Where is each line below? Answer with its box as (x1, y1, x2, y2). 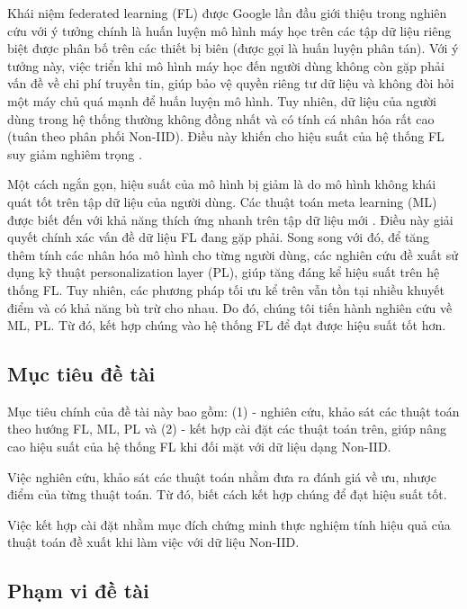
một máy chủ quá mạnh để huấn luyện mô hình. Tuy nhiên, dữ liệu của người (7, 91, 436, 110)
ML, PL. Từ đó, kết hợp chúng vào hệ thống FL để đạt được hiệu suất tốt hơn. (7, 316, 446, 335)
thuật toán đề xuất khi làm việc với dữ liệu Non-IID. (7, 533, 300, 551)
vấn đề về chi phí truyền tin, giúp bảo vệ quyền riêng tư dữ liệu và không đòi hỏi (7, 74, 454, 93)
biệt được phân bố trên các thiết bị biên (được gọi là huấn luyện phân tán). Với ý (7, 39, 459, 58)
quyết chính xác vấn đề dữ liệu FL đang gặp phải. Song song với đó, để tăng (7, 228, 430, 246)
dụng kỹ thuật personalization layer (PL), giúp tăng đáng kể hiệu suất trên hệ (7, 263, 440, 282)
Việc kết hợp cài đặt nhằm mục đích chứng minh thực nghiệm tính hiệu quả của (7, 515, 451, 533)
